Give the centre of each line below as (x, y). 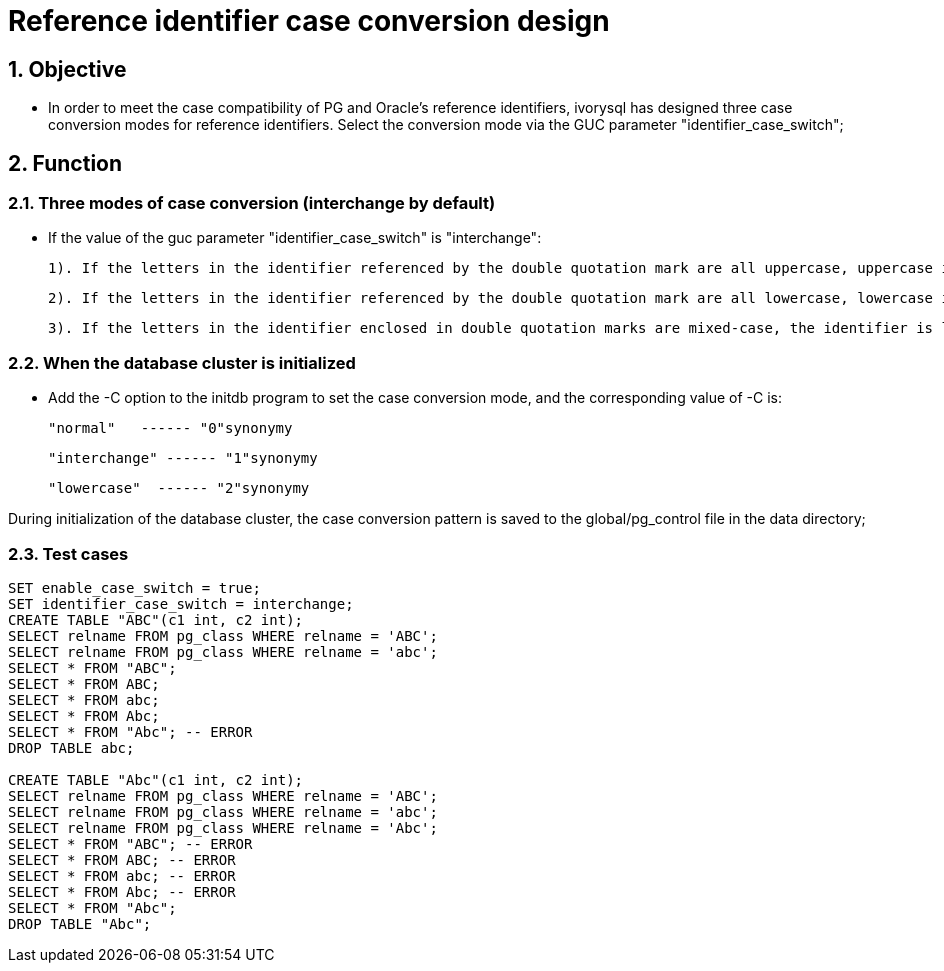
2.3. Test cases (68, 553)
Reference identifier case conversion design (309, 21)
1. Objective (67, 69)
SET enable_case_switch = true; (134, 587)
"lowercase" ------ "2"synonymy (179, 488)
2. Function (65, 163)
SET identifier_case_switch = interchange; (181, 603)
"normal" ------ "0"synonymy (170, 428)
